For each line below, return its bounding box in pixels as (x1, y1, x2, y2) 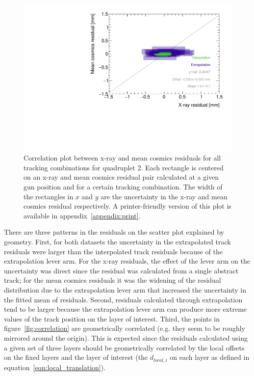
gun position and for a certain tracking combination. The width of (24, 182, 223, 192)
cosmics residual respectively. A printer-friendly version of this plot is (24, 201, 231, 211)
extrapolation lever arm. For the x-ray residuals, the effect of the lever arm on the (4, 256, 250, 266)
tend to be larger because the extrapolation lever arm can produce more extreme (4, 304, 247, 314)
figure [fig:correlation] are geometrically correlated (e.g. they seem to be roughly (4, 323, 245, 333)
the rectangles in (24, 191, 74, 201)
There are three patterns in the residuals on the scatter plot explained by (4, 227, 224, 237)
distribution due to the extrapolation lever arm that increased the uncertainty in (4, 284, 246, 295)
